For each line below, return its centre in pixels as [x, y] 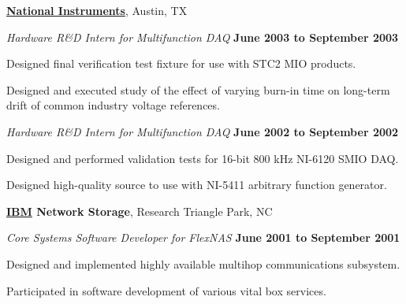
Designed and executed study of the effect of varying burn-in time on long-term [198, 89]
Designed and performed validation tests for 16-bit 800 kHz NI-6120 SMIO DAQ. [203, 158]
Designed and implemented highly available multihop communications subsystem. [203, 263]
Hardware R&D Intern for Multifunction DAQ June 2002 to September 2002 [203, 131]
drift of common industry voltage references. [113, 105]
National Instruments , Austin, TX [97, 10]
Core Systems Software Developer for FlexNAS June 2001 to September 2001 [203, 237]
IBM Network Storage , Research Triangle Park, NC [140, 211]
